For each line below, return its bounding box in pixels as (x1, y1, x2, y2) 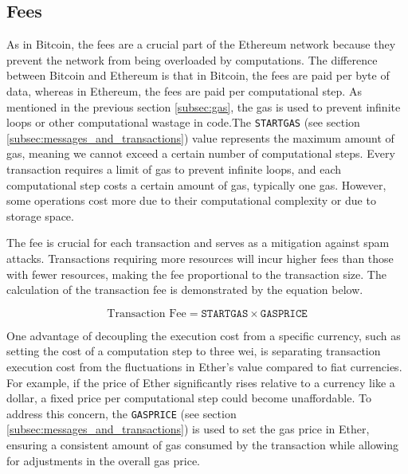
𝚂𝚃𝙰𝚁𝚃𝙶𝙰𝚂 (201, 308, 249, 319)
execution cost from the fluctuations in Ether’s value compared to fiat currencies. (6, 358, 402, 374)
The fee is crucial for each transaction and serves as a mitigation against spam (6, 234, 390, 251)
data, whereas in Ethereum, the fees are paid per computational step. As (6, 82, 362, 99)
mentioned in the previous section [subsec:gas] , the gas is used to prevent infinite (6, 98, 401, 115)
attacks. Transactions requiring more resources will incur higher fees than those (6, 249, 394, 266)
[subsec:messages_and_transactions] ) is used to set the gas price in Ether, (6, 421, 370, 437)
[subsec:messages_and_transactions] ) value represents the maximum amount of (6, 129, 394, 146)
